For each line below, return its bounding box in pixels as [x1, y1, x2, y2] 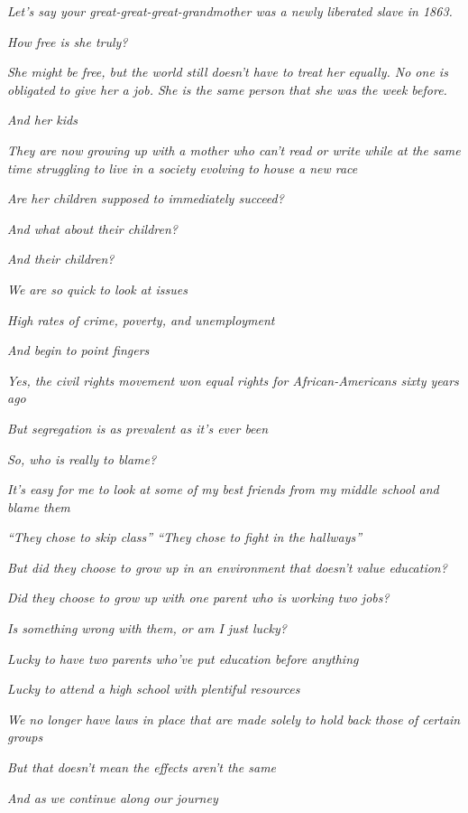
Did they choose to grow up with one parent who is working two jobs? [7, 588, 390, 607]
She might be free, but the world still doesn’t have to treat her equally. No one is [7, 62, 448, 81]
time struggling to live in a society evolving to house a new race [7, 158, 358, 177]
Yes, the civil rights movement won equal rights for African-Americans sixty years [7, 370, 459, 389]
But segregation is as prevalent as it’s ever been [7, 418, 269, 437]
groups [7, 727, 43, 746]
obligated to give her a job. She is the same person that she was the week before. [7, 79, 447, 98]
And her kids [7, 110, 78, 129]
